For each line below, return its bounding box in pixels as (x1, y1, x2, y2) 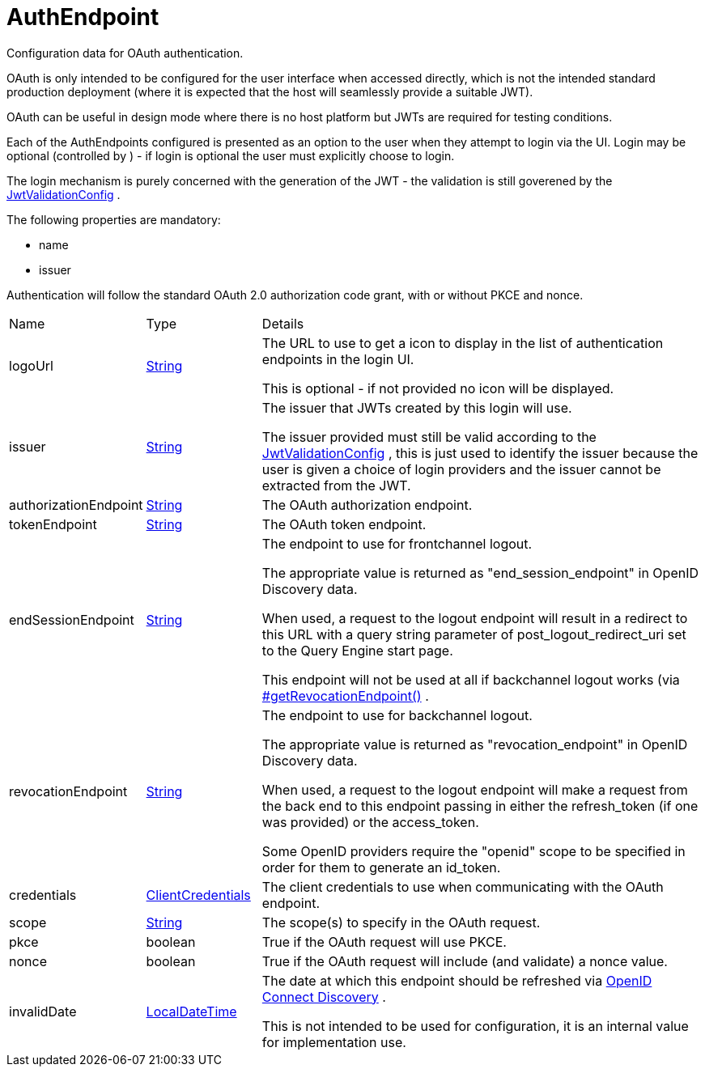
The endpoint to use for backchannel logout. (261, 706, 533, 723)
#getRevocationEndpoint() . (261, 687, 429, 704)
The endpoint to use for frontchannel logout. (261, 535, 533, 552)
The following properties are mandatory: (6, 212, 221, 227)
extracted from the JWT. (261, 477, 411, 494)
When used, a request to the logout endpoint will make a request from (261, 781, 688, 798)
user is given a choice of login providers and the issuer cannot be (261, 460, 661, 477)
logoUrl (9, 357, 53, 374)
